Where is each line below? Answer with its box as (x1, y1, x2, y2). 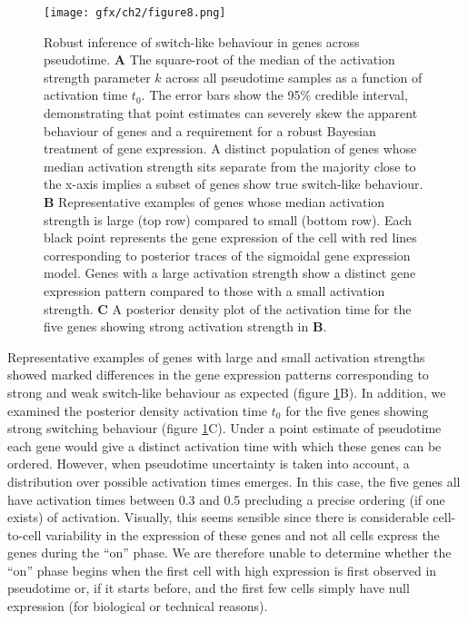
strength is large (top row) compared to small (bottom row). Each (44, 210, 413, 229)
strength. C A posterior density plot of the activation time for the (44, 299, 412, 318)
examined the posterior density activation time (7, 400, 268, 420)
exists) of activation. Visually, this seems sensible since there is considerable (7, 508, 429, 527)
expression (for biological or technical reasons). (7, 597, 268, 616)
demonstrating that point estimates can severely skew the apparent (44, 104, 418, 123)
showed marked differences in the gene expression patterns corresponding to (7, 365, 429, 384)
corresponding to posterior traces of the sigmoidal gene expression (44, 245, 411, 264)
